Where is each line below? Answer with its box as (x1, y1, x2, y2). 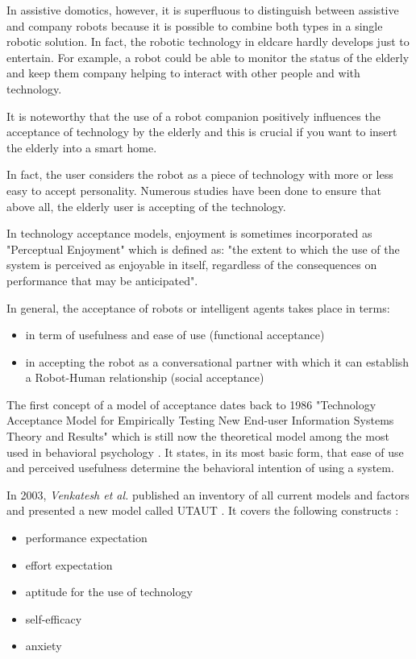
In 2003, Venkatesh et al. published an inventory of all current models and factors (6, 486, 410, 503)
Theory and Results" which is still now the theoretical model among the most (6, 428, 389, 445)
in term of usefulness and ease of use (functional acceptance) (25, 326, 325, 343)
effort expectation (25, 556, 113, 573)
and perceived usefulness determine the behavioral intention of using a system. (6, 459, 394, 476)
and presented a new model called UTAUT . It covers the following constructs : (6, 502, 399, 519)
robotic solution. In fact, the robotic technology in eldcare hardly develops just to (6, 33, 410, 50)
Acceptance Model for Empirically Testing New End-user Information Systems (6, 412, 394, 429)
